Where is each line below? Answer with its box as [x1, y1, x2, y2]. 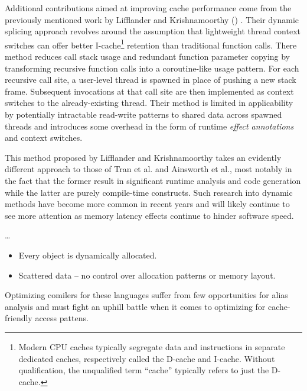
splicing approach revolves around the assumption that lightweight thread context [5, 25, 301, 37]
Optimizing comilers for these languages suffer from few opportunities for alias [5, 289, 288, 301]
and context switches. [5, 131, 83, 144]
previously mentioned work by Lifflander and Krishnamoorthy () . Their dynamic [5, 13, 299, 25]
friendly [5, 312, 32, 324]
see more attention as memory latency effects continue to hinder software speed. [5, 209, 294, 221]
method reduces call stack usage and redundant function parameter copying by [5, 50, 290, 63]
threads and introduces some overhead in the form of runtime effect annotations [5, 119, 294, 132]
